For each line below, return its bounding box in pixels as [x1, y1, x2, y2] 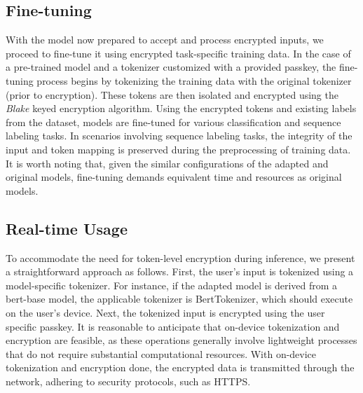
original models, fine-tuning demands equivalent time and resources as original [6, 170, 342, 184]
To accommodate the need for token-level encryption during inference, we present [6, 250, 355, 265]
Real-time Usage [6, 217, 128, 239]
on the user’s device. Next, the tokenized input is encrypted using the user [6, 305, 325, 319]
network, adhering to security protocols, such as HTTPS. [6, 373, 251, 388]
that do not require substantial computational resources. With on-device [6, 346, 317, 361]
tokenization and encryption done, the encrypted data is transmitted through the [6, 360, 355, 375]
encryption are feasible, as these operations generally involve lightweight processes [6, 333, 357, 347]
